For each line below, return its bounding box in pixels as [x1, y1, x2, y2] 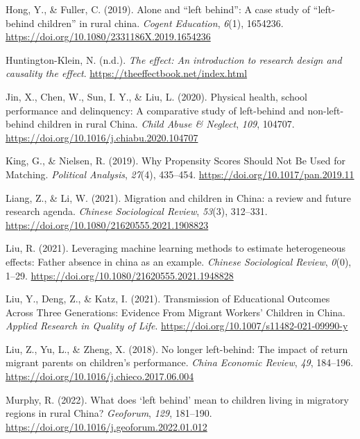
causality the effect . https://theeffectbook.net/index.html [6, 66, 248, 80]
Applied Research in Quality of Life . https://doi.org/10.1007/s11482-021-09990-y [6, 318, 348, 333]
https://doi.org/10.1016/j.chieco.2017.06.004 [6, 369, 194, 384]
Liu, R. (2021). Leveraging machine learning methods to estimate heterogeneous [6, 241, 346, 255]
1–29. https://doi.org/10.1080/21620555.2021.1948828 [6, 268, 234, 282]
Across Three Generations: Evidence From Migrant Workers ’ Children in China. [6, 304, 345, 319]
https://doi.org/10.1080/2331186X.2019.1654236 [6, 29, 211, 44]
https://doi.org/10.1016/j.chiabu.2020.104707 [6, 130, 198, 144]
